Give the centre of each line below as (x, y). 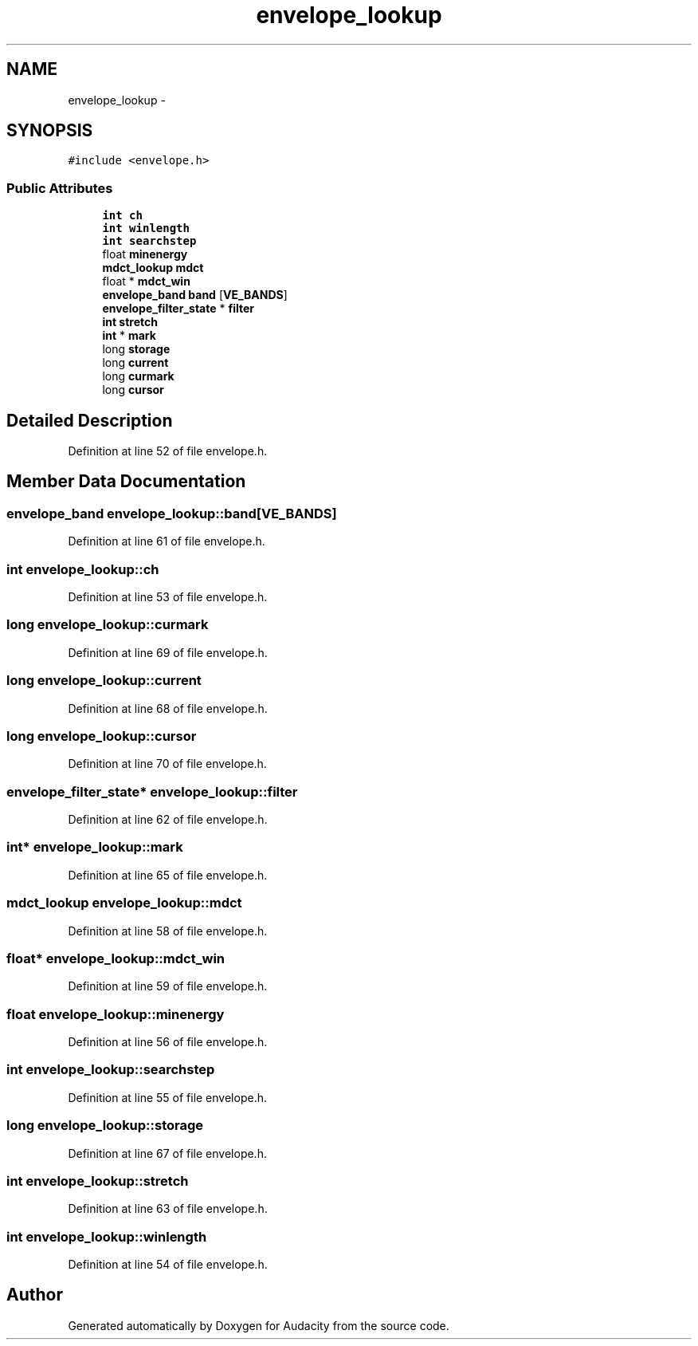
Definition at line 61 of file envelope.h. (167, 541)
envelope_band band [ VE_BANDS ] (195, 295)
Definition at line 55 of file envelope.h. (167, 1097)
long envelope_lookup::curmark (108, 625)
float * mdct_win (146, 281)
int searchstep (149, 241)
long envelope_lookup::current (104, 681)
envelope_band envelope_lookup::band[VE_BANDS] (172, 513)
